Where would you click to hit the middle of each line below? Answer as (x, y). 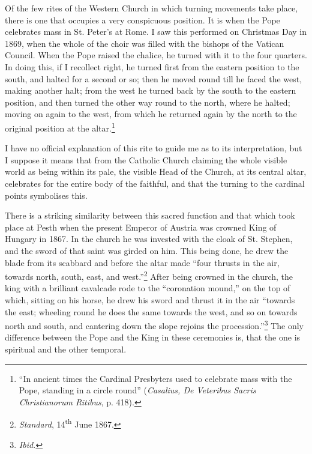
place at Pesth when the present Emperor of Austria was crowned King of (141, 227)
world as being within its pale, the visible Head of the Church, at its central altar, (156, 171)
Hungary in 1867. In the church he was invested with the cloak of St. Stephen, (149, 239)
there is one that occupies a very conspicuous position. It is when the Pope (142, 20)
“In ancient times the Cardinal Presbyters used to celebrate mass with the (155, 378)
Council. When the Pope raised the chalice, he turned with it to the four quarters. (156, 55)
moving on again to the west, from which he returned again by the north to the (151, 114)
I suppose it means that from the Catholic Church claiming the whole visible (146, 159)
